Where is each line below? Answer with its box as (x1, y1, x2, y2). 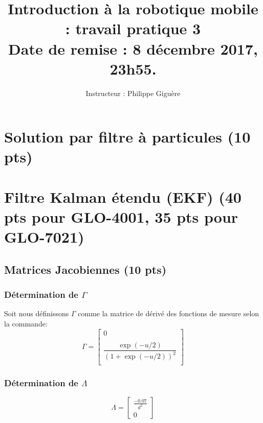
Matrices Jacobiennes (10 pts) (4, 261, 167, 277)
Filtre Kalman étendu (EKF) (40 (4, 186, 242, 207)
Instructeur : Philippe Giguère (85, 87, 181, 98)
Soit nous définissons (4, 308, 69, 319)
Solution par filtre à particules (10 (4, 126, 251, 147)
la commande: (4, 318, 48, 328)
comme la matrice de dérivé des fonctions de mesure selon (78, 308, 259, 319)
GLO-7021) (4, 226, 84, 247)
